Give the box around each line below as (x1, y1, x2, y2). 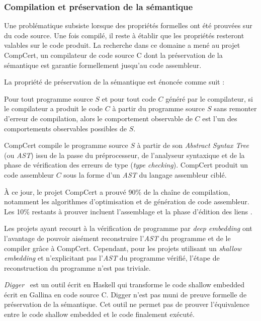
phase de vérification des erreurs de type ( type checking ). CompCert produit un (4, 159, 248, 170)
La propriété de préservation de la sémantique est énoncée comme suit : (4, 76, 225, 87)
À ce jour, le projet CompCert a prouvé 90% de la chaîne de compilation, (4, 186, 230, 197)
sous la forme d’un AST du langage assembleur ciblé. (63, 169, 227, 180)
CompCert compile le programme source (4, 140, 128, 150)
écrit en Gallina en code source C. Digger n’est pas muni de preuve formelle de (4, 289, 247, 299)
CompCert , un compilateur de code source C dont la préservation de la (4, 50, 223, 60)
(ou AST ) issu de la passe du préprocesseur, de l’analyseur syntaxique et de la (4, 149, 245, 160)
